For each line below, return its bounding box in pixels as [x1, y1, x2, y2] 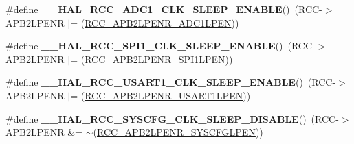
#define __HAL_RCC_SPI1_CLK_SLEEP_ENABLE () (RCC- [5, 38, 316, 53]
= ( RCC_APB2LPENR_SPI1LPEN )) [70, 51, 233, 66]
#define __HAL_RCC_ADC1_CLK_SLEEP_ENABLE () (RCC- [5, 2, 322, 16]
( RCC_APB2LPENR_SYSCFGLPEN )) [93, 125, 263, 139]
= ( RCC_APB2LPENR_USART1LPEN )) [70, 88, 251, 102]
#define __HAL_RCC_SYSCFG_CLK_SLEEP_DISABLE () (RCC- [5, 111, 339, 125]
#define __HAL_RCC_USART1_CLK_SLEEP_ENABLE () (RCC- [5, 75, 336, 89]
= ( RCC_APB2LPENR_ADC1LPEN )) [70, 15, 239, 29]
